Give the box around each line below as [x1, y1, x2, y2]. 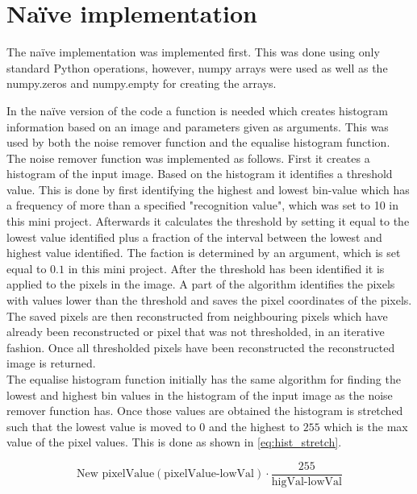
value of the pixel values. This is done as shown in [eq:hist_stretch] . [6, 434, 342, 450]
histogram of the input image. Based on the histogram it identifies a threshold [6, 165, 393, 182]
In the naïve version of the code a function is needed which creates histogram [6, 102, 388, 118]
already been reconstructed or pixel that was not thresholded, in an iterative [6, 323, 385, 340]
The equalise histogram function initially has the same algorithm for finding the [6, 371, 401, 387]
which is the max [323, 417, 408, 434]
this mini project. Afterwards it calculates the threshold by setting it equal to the [6, 213, 410, 230]
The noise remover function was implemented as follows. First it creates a [6, 149, 370, 166]
